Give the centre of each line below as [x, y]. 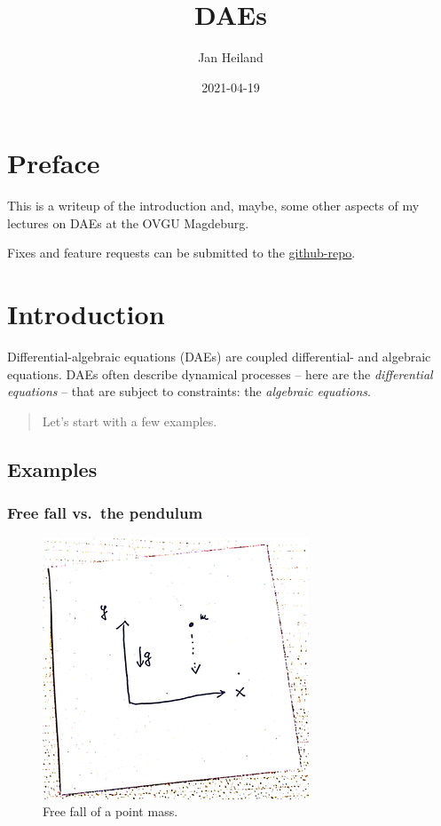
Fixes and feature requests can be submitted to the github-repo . [181, 253]
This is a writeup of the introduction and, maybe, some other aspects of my [213, 206]
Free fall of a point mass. [110, 811]
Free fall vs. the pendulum [105, 513]
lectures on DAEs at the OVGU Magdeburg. [128, 222]
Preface [54, 163]
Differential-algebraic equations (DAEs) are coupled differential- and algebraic [219, 357]
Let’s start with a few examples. [130, 421]
